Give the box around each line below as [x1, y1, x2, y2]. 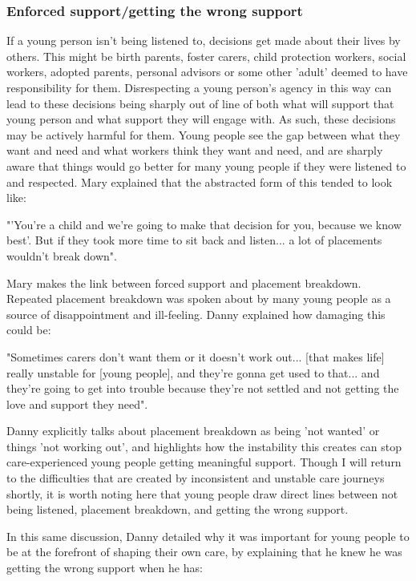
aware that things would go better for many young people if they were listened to [6, 157, 406, 174]
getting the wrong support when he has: [6, 559, 203, 576]
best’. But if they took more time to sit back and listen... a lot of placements [6, 232, 382, 248]
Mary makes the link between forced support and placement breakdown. [6, 274, 361, 291]
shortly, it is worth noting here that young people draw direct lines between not [6, 485, 398, 502]
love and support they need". [6, 395, 148, 412]
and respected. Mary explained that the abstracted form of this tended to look [6, 173, 393, 190]
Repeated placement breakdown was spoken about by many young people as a [6, 290, 391, 307]
